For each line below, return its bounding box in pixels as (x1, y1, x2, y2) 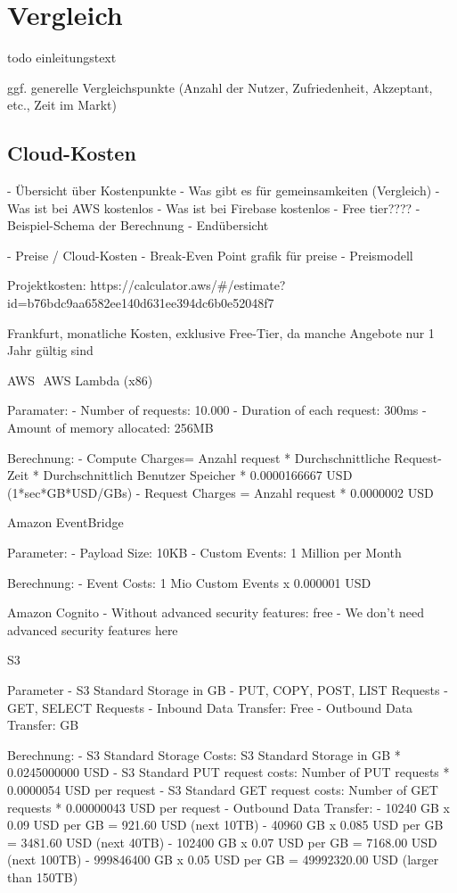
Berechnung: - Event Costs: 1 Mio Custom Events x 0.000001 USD (7, 573, 371, 591)
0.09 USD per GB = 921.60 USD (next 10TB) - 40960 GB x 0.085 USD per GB (7, 815, 444, 834)
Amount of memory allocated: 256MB (7, 418, 214, 437)
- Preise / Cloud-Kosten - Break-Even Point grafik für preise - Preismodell (7, 245, 413, 264)
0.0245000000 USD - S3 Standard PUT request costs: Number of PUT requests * (7, 763, 450, 781)
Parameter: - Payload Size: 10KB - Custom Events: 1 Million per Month (7, 543, 402, 562)
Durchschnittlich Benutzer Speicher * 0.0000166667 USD (43, 466, 353, 484)
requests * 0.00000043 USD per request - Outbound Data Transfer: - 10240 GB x (7, 798, 451, 816)
